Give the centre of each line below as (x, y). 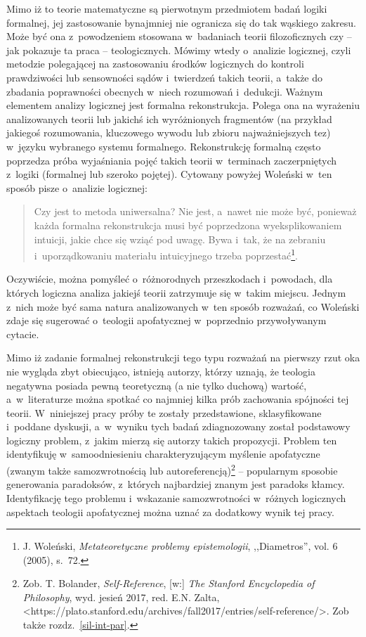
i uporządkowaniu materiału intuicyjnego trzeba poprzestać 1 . (166, 254)
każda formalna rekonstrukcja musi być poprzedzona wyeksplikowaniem (188, 225)
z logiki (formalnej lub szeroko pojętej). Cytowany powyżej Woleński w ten (169, 174)
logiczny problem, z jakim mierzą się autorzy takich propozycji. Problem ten (172, 440)
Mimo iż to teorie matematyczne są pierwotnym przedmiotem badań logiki (167, 8)
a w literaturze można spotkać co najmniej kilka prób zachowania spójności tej (178, 399)
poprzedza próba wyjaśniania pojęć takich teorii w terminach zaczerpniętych (172, 160)
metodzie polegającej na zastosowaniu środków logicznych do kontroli (155, 64)
